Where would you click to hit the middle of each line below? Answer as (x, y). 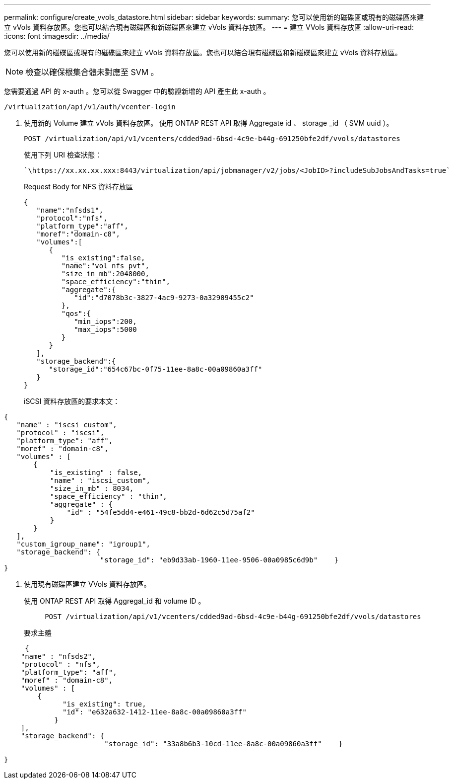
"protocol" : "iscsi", (61, 433)
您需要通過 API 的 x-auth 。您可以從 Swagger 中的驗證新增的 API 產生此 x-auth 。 (137, 91)
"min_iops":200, (105, 321)
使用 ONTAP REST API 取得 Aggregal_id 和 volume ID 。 (115, 601)
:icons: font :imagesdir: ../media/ (57, 36)
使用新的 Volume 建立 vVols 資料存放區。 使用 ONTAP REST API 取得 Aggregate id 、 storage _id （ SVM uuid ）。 (209, 123)
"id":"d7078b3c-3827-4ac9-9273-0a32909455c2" (164, 298)
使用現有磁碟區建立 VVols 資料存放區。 (87, 584)
